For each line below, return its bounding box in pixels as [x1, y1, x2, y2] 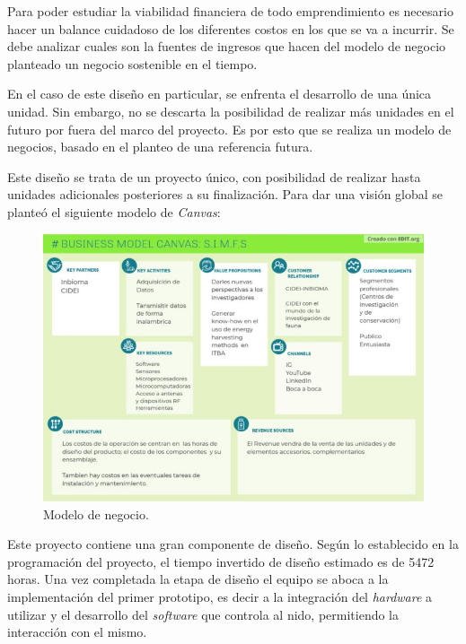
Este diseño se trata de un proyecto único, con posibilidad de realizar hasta [7, 167, 421, 186]
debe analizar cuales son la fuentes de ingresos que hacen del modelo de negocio [7, 37, 446, 56]
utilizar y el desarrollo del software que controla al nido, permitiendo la [7, 605, 400, 623]
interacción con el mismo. [7, 622, 147, 641]
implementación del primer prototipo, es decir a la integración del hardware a [7, 587, 433, 605]
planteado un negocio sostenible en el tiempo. [7, 54, 258, 73]
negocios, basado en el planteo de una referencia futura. [7, 137, 313, 156]
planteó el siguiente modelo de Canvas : [7, 202, 221, 221]
